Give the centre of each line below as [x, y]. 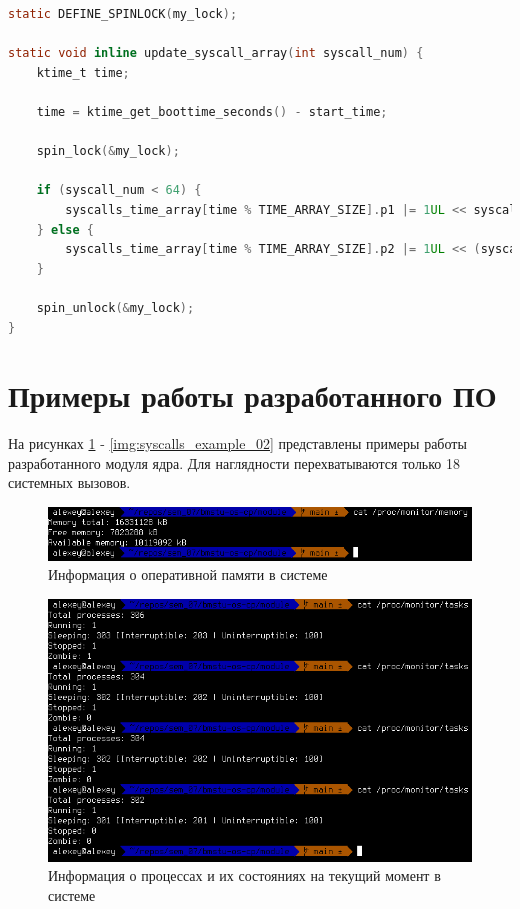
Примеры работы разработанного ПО [252, 395]
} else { [65, 229]
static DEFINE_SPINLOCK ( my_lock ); [123, 14]
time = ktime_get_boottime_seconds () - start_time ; [212, 111]
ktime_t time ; [83, 72]
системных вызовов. [69, 482]
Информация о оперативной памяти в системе [188, 574]
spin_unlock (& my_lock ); [115, 307]
